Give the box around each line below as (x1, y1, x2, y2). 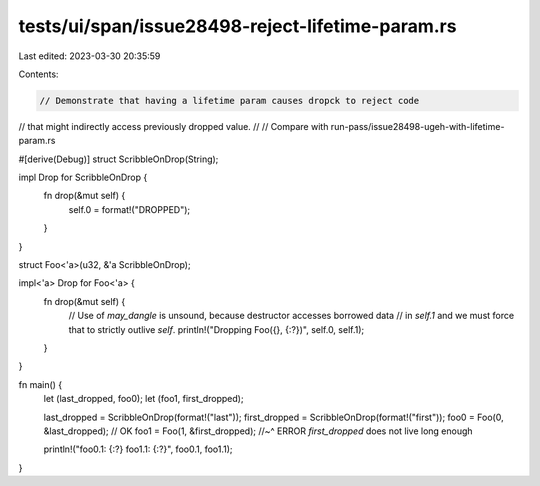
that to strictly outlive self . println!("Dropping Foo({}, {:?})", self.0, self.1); (68, 323, 365, 335)
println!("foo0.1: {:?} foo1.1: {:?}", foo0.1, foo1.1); (43, 443, 234, 455)
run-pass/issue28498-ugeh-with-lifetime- (330, 120, 505, 132)
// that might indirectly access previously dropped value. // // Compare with (18, 120, 329, 132)
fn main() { (18, 378, 63, 390)
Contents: (18, 68, 59, 80)
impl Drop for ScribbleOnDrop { (18, 171, 148, 184)
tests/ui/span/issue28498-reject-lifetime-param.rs (18, 15, 457, 37)
